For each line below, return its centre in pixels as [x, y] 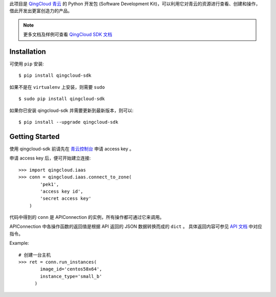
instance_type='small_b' [71, 276]
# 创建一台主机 [35, 255]
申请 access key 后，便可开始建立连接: [50, 158]
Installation [28, 51]
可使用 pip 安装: [27, 64]
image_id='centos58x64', [71, 269]
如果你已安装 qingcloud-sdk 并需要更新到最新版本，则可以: [72, 110]
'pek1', [50, 184]
